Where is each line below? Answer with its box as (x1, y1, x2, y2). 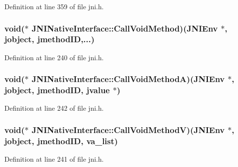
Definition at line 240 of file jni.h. (4, 52, 104, 62)
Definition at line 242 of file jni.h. (4, 103, 104, 113)
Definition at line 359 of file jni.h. (4, 1, 104, 11)
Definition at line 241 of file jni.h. (4, 154, 104, 164)
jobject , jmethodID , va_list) (4, 134, 118, 147)
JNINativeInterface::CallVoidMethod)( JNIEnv (32, 22, 218, 34)
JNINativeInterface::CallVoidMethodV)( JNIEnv (32, 123, 225, 135)
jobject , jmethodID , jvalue (4, 84, 110, 96)
